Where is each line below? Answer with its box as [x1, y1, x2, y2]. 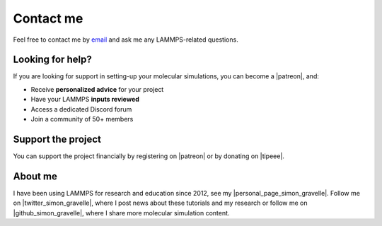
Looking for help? [13, 54, 92, 66]
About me [13, 170, 58, 182]
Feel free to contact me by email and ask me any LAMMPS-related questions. [13, 35, 238, 44]
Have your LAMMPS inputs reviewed [30, 95, 139, 104]
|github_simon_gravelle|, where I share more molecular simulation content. [13, 208, 230, 217]
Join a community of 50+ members [30, 115, 134, 124]
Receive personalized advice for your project [30, 85, 164, 93]
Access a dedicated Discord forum [30, 105, 132, 113]
